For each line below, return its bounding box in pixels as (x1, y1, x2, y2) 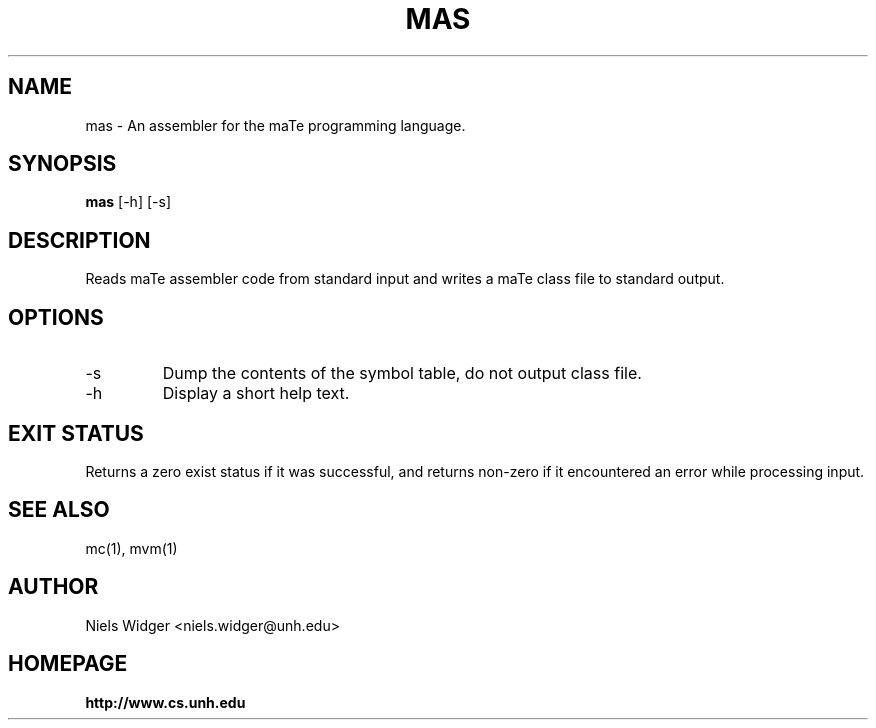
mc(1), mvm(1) (85, 539, 178, 557)
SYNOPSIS (8, 151, 117, 177)
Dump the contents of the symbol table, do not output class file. (162, 363, 642, 384)
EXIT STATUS (8, 420, 144, 446)
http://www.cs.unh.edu (85, 693, 246, 711)
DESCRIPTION (8, 227, 151, 253)
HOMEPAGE (8, 651, 128, 677)
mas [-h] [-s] (85, 193, 171, 211)
